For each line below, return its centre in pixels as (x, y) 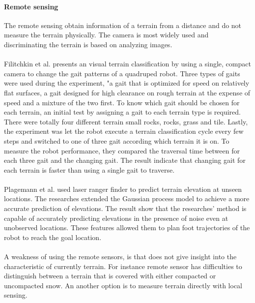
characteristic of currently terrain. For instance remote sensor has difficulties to (123, 266)
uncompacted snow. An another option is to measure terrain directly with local (123, 285)
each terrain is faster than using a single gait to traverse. (89, 169)
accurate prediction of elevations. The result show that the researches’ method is (125, 208)
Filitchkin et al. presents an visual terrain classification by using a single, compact (127, 64)
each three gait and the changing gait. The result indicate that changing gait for (125, 160)
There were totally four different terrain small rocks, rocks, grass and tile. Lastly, (126, 121)
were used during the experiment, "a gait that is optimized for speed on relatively (127, 83)
